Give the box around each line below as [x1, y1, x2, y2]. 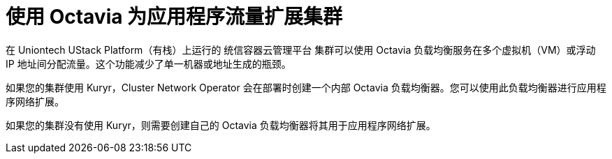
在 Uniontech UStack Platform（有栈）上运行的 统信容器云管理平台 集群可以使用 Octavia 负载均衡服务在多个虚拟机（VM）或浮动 [6, 43, 596, 56]
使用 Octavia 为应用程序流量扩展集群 [6, 5, 343, 29]
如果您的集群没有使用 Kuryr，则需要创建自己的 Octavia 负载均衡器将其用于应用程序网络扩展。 [6, 119, 436, 131]
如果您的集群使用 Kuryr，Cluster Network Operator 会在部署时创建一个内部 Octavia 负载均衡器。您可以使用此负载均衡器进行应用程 [6, 81, 606, 93]
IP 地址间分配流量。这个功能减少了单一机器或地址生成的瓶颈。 [6, 57, 291, 70]
